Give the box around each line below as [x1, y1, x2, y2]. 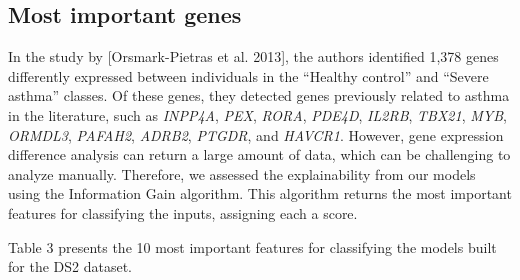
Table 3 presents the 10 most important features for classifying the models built [8, 236, 497, 257]
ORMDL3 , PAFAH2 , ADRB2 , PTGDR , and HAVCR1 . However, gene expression [8, 124, 504, 145]
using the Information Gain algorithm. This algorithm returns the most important [8, 183, 512, 204]
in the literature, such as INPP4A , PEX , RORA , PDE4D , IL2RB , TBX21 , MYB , [8, 104, 507, 125]
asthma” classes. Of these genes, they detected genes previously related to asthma [8, 85, 510, 106]
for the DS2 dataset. [8, 256, 132, 277]
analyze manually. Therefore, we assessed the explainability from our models [8, 163, 476, 184]
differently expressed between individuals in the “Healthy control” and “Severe [8, 65, 489, 86]
